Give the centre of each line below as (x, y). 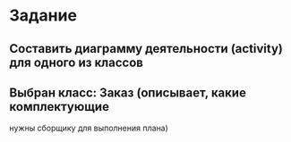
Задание (43, 16)
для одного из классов (76, 62)
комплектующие (60, 107)
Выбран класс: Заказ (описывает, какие (128, 92)
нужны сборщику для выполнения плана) (89, 128)
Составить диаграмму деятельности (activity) (146, 49)
